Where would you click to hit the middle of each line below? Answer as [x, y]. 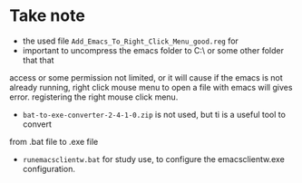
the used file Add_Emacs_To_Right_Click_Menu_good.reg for [130, 41]
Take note [48, 16]
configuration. [49, 169]
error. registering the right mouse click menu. [94, 97]
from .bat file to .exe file [54, 141]
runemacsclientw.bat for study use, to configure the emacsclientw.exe [154, 159]
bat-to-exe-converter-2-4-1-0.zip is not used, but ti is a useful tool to [154, 114]
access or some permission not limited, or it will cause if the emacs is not [146, 77]
